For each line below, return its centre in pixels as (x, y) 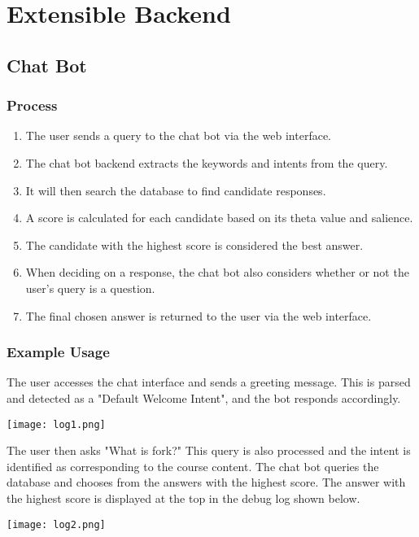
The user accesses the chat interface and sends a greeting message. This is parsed (209, 382)
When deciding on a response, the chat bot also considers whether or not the (217, 272)
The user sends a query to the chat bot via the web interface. (178, 135)
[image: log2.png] (56, 524)
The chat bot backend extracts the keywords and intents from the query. (207, 162)
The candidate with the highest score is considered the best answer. (194, 244)
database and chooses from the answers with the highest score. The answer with (206, 482)
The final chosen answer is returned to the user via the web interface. (199, 315)
